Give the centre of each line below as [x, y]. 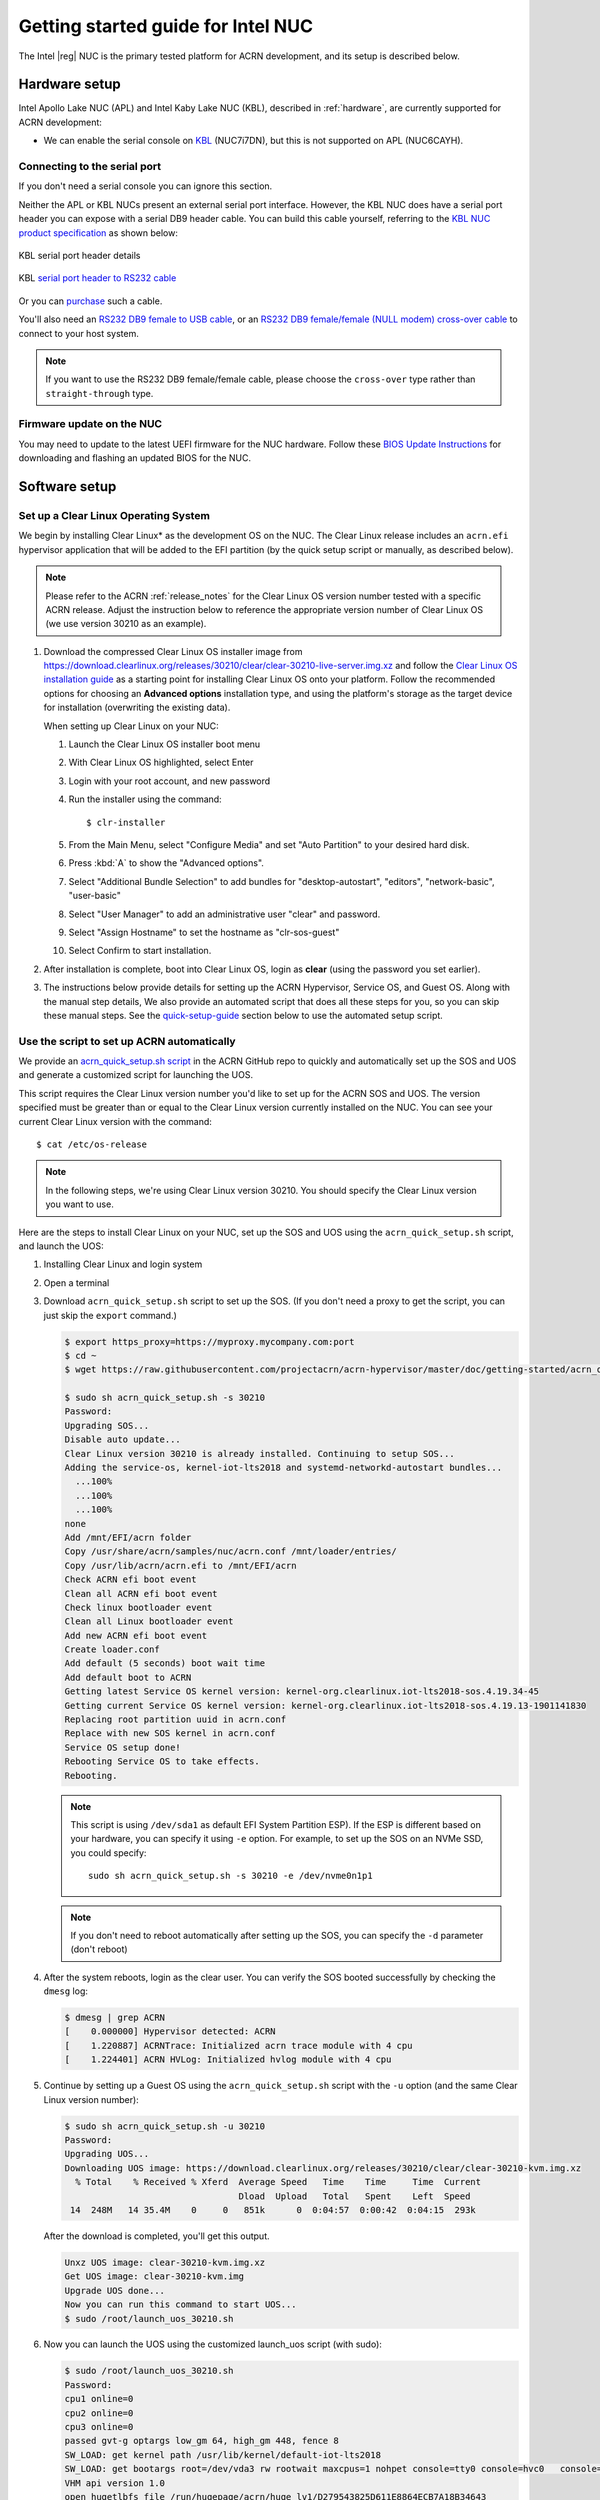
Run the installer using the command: [145, 799]
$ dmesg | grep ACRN [114, 2018]
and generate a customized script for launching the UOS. [136, 1075]
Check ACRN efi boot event [130, 1579]
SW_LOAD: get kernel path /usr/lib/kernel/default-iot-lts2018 [223, 2454]
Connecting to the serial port [90, 166]
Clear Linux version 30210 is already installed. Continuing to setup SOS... [259, 1453]
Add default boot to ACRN [128, 1677]
